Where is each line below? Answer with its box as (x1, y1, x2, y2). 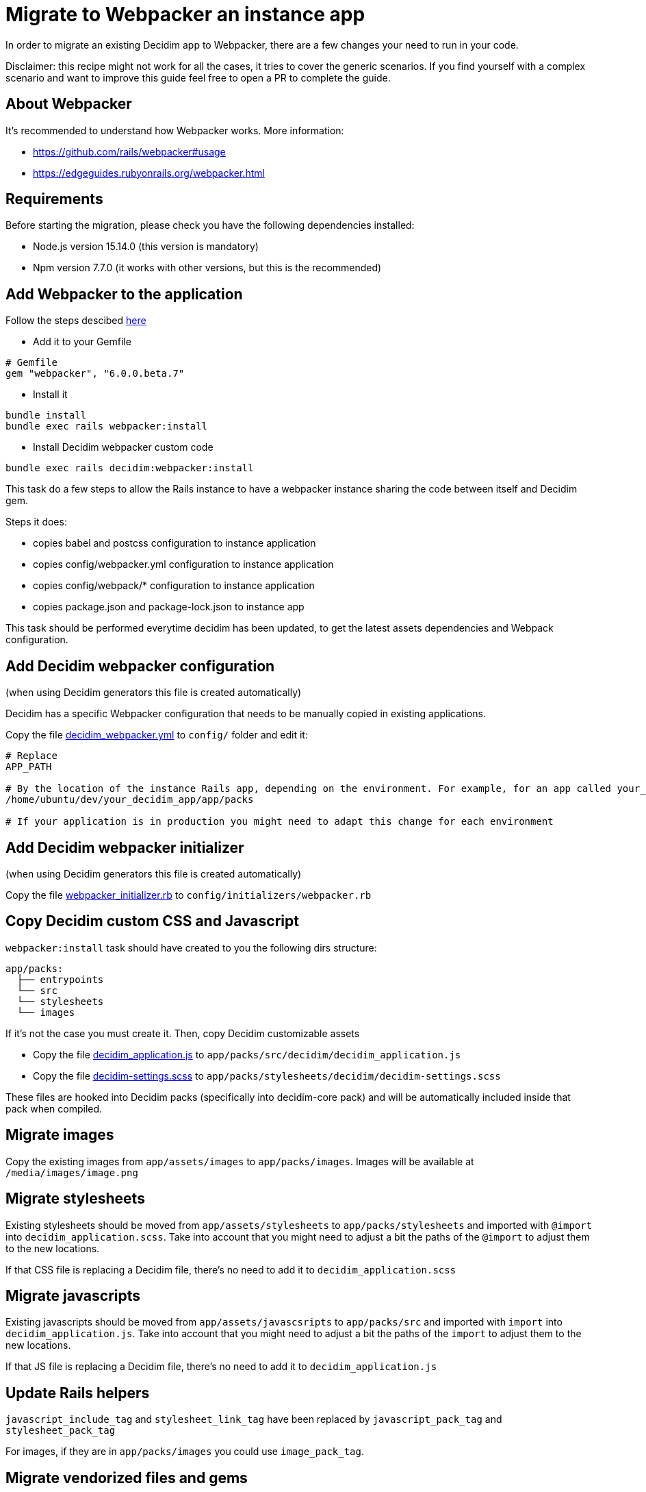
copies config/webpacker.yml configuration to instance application (33, 558, 334, 571)
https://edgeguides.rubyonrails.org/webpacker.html (33, 166, 265, 179)
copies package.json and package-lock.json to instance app (33, 601, 305, 613)
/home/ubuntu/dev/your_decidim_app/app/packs (5, 794, 254, 806)
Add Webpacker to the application (5, 285, 243, 303)
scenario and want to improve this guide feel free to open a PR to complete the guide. (5, 71, 391, 84)
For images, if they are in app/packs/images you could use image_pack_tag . (5, 1445, 365, 1458)
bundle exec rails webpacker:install (5, 421, 208, 432)
